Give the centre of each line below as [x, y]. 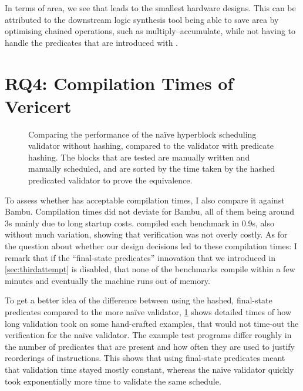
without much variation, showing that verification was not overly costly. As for [146, 234]
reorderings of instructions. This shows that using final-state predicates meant [145, 358]
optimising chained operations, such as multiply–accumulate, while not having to [150, 31]
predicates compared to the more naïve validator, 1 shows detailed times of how [148, 312]
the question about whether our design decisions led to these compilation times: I [151, 246]
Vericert [38, 106]
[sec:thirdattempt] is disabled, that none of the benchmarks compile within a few [150, 269]
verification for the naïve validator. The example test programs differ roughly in [148, 335]
